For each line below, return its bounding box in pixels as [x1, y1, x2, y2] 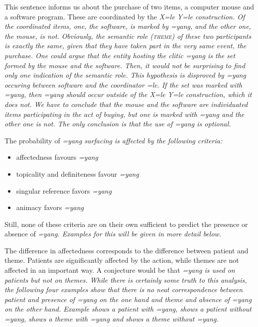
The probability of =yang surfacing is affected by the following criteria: [4, 135, 223, 145]
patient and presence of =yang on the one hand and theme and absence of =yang [4, 294, 252, 304]
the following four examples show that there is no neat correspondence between [4, 284, 243, 295]
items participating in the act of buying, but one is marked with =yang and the [4, 109, 245, 119]
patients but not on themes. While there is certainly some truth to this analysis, [4, 274, 247, 285]
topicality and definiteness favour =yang [16, 168, 139, 179]
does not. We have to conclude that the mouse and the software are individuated [4, 99, 248, 109]
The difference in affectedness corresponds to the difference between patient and [4, 245, 249, 255]
